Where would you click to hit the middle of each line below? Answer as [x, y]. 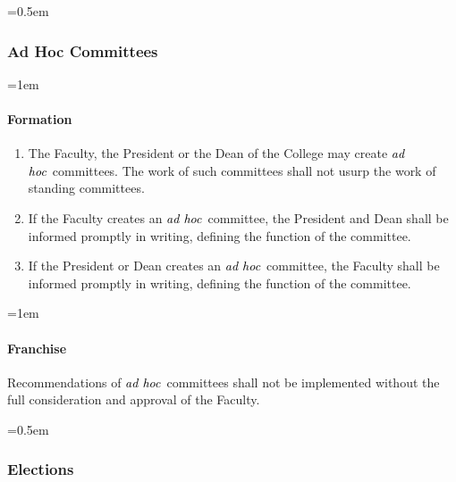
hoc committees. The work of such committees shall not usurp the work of [232, 170]
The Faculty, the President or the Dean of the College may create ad [216, 153]
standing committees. [86, 188]
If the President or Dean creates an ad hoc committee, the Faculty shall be [234, 266]
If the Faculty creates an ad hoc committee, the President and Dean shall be [238, 217]
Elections [41, 469]
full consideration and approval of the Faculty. [134, 399]
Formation [40, 119]
